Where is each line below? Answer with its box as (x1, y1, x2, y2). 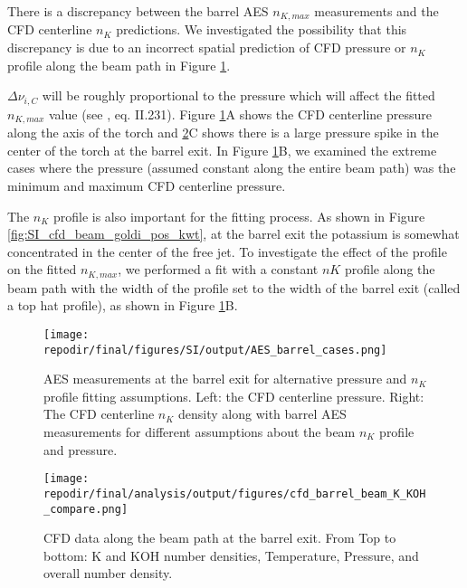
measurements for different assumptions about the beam (43, 422, 356, 441)
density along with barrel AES (177, 404, 347, 423)
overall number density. (43, 564, 173, 583)
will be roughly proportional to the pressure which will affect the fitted (42, 86, 435, 105)
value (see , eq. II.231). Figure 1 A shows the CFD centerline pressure (48, 104, 432, 123)
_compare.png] (43, 502, 129, 516)
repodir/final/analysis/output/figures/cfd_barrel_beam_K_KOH (43, 487, 426, 500)
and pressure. (43, 440, 118, 459)
